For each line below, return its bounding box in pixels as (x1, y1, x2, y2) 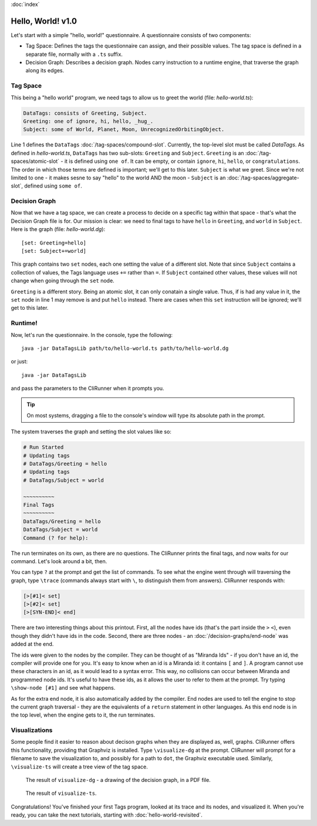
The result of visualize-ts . (25, 790, 97, 797)
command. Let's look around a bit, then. (11, 557, 107, 564)
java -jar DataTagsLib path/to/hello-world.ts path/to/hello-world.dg (21, 345, 229, 352)
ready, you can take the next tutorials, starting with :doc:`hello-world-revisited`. (11, 811, 203, 818)
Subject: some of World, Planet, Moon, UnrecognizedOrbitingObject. (23, 126, 225, 133)
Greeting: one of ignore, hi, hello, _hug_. (23, 118, 154, 125)
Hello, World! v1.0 (11, 16, 77, 26)
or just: (11, 358, 28, 365)
